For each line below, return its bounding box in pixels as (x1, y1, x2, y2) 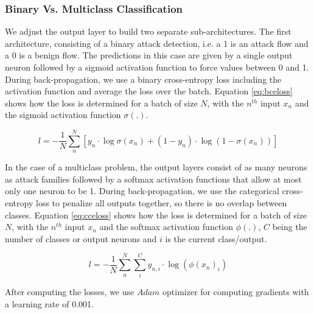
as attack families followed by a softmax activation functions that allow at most (5, 172, 302, 185)
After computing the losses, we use (5, 285, 134, 298)
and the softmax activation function (99, 220, 234, 233)
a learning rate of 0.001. (5, 298, 94, 310)
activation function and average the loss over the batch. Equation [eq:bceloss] (5, 85, 293, 97)
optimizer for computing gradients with (162, 285, 309, 298)
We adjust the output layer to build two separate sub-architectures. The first (5, 25, 291, 38)
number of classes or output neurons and (5, 232, 157, 245)
